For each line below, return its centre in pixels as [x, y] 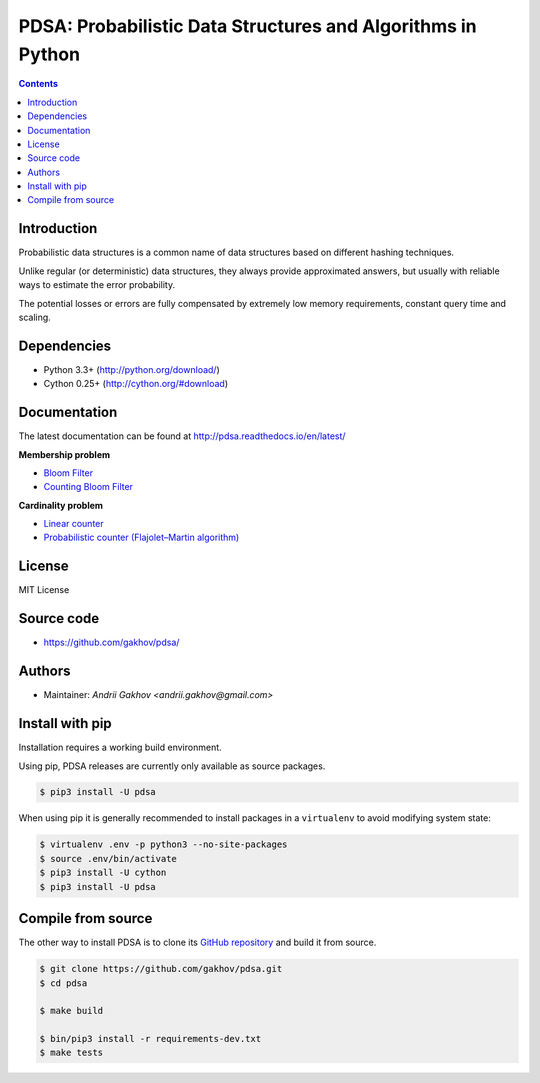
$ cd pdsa [63, 983]
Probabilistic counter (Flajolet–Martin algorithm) [141, 537]
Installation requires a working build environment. [120, 747]
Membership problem [64, 454]
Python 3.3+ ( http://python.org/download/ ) [131, 369]
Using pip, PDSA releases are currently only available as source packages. [172, 766]
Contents [38, 84]
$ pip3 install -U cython [103, 873]
